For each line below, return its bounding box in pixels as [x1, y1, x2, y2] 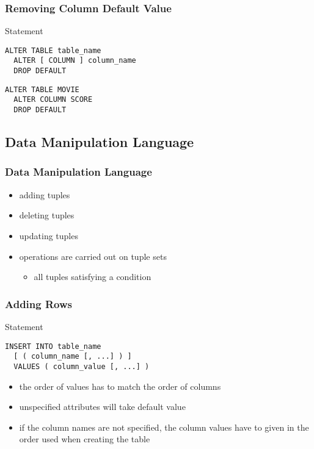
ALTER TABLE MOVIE [5, 85, 79, 94]
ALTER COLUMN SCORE [13, 95, 93, 104]
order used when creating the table [19, 433, 150, 445]
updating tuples [19, 229, 78, 242]
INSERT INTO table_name [5, 342, 101, 351]
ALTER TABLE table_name [5, 46, 101, 55]
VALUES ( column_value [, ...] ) [13, 362, 150, 371]
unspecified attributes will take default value [19, 400, 186, 413]
